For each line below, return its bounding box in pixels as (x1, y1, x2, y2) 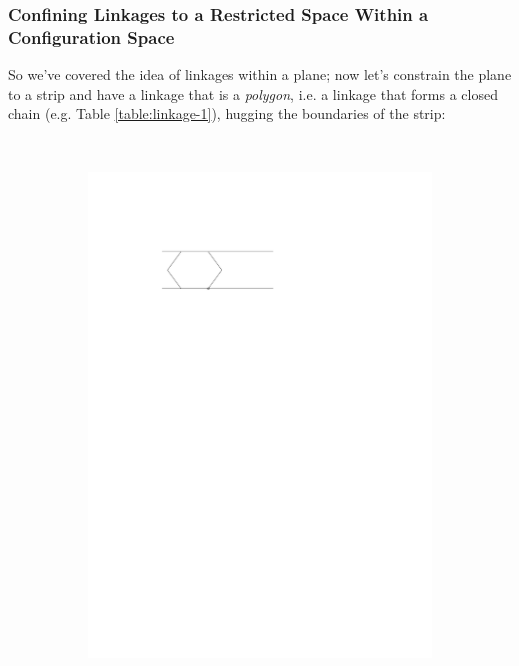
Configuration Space (8, 24, 175, 49)
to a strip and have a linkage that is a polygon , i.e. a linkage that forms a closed (8, 83, 498, 104)
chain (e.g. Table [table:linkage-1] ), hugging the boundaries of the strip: (8, 103, 446, 124)
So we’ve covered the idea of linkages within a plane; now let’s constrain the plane (8, 64, 512, 85)
